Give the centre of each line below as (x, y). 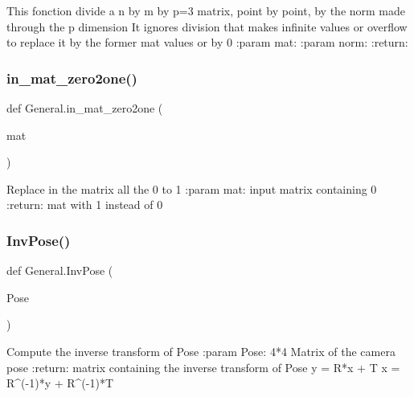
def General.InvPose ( (60, 270)
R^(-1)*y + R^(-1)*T (60, 383)
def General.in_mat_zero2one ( (85, 108)
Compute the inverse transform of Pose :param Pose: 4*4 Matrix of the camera (201, 351)
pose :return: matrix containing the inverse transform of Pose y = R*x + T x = (203, 367)
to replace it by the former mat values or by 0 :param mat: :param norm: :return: (207, 42)
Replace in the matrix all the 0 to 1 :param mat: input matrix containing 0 (192, 188)
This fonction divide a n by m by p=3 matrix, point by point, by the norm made (206, 10)
